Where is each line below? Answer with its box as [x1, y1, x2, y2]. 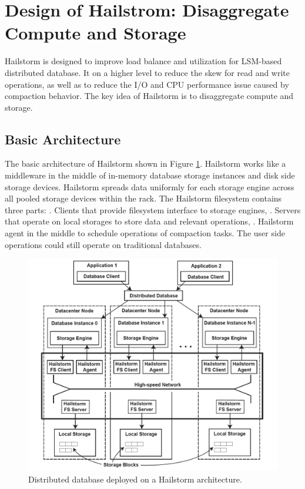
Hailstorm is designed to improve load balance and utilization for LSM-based [5, 55, 282, 67]
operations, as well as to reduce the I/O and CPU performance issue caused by [5, 78, 289, 90]
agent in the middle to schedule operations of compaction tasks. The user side [5, 227, 285, 239]
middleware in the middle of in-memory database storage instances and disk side [5, 169, 295, 181]
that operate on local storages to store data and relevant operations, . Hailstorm [5, 215, 294, 227]
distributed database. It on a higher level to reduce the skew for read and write [5, 66, 290, 78]
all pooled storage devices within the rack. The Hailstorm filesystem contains [5, 192, 282, 204]
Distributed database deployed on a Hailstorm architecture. [28, 473, 242, 485]
